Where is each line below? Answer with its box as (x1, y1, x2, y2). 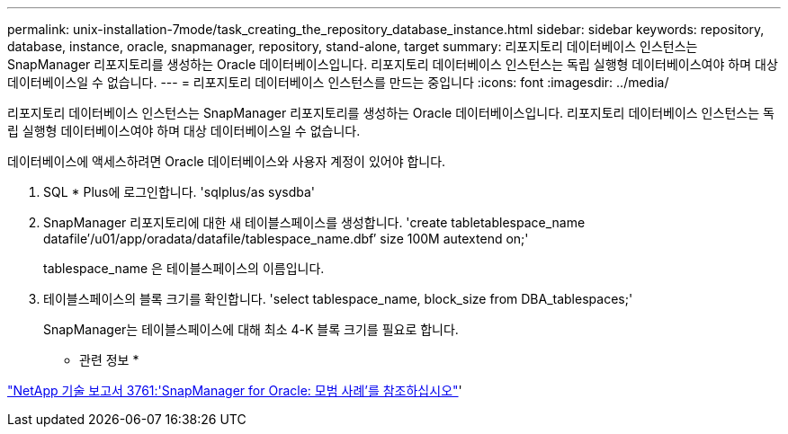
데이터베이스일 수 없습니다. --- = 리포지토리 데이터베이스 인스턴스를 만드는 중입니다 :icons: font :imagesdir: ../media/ (7, 75, 669, 90)
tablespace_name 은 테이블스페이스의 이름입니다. (43, 261, 325, 276)
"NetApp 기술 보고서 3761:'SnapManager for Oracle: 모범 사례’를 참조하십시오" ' (7, 383, 462, 398)
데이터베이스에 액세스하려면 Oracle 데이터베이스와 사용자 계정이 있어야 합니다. (7, 154, 446, 169)
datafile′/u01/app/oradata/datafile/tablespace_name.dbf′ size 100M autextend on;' (43, 231, 529, 246)
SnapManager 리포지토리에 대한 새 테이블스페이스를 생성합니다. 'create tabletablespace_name (43, 215, 586, 230)
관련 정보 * (79, 352, 139, 368)
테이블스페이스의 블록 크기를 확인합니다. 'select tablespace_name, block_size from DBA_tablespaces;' (43, 291, 633, 306)
